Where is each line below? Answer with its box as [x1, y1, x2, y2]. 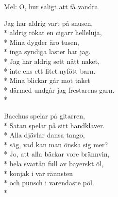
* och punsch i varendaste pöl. [4, 177, 94, 188]
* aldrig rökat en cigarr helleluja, [4, 27, 102, 38]
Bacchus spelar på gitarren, [4, 110, 85, 120]
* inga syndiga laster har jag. [4, 46, 91, 57]
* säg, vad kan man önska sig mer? [4, 139, 108, 149]
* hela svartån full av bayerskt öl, [4, 158, 103, 168]
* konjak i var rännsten [4, 168, 73, 178]
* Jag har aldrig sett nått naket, [4, 56, 100, 66]
